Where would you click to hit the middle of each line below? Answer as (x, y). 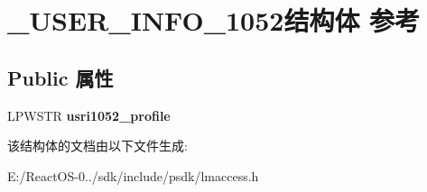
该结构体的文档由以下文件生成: (97, 146)
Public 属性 (60, 77)
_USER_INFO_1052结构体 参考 (214, 20)
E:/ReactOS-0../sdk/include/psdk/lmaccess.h (133, 175)
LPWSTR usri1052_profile (89, 115)
